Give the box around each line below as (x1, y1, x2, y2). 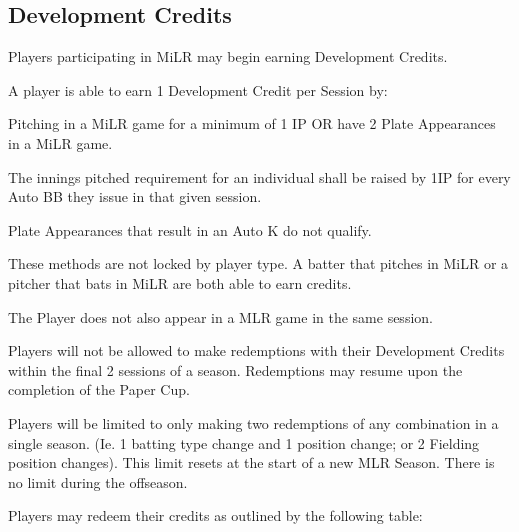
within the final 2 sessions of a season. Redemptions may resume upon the (8, 359, 463, 380)
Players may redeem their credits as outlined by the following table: (8, 505, 423, 526)
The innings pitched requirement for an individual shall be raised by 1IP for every (8, 166, 511, 187)
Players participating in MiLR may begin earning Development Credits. (8, 46, 448, 67)
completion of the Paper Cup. (8, 379, 190, 400)
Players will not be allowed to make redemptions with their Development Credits (8, 340, 505, 361)
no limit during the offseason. (8, 471, 188, 492)
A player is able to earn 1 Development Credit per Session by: (8, 79, 388, 100)
